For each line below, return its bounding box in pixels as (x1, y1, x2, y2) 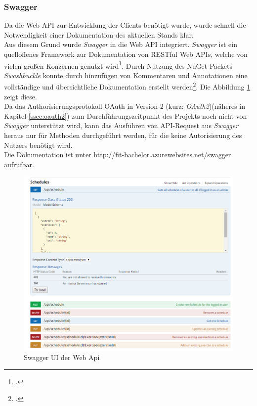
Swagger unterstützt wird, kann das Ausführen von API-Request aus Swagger (4, 120, 239, 131)
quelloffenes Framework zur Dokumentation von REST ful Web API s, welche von (4, 49, 248, 59)
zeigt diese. (4, 91, 37, 101)
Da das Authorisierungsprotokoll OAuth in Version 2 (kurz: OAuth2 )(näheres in (4, 101, 246, 111)
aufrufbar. (4, 159, 34, 169)
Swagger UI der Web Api (24, 352, 100, 362)
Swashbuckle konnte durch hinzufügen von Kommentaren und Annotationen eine (4, 70, 248, 80)
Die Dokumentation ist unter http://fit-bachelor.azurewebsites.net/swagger (4, 149, 231, 160)
